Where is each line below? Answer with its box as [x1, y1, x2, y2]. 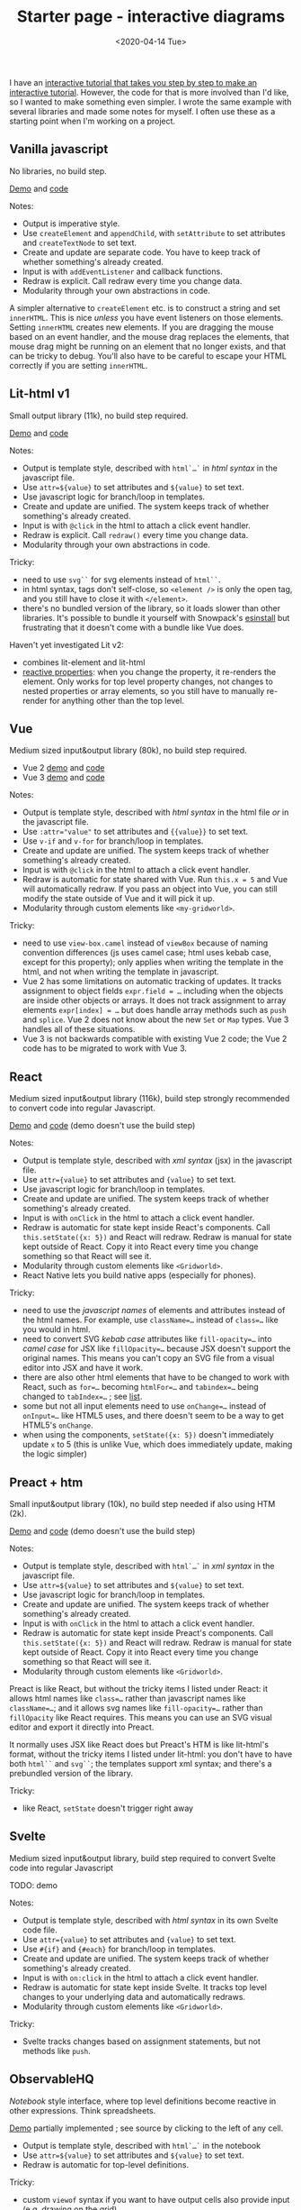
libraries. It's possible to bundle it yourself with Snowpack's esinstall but [22, 612, 290, 623]
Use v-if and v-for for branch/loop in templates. [22, 836, 204, 846]
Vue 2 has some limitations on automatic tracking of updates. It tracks [22, 976, 282, 987]
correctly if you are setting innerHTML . [9, 360, 148, 370]
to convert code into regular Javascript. [9, 1102, 155, 1114]
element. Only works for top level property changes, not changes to [22, 676, 274, 687]
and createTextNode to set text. [22, 237, 137, 248]
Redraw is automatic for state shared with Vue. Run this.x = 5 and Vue [22, 874, 288, 885]
